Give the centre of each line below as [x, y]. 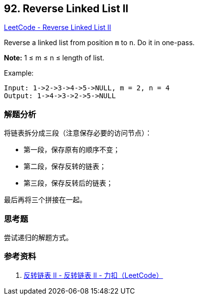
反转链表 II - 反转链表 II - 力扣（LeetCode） [93, 275]
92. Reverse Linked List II [66, 9]
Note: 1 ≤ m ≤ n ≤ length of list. [54, 58]
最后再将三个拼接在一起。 [45, 200]
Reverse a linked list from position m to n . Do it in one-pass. [99, 43]
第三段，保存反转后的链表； [68, 183]
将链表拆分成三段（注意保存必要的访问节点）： [78, 133]
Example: [19, 73]
